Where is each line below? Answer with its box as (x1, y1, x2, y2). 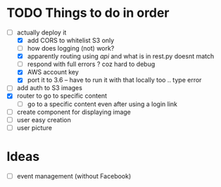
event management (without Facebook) (16, 172, 132, 180)
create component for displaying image (16, 108, 132, 116)
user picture (16, 123, 52, 131)
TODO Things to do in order (6, 5, 170, 21)
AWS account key (27, 68, 79, 77)
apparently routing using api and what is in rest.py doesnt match (27, 52, 215, 60)
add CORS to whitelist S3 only (27, 37, 115, 44)
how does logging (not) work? (27, 44, 115, 53)
